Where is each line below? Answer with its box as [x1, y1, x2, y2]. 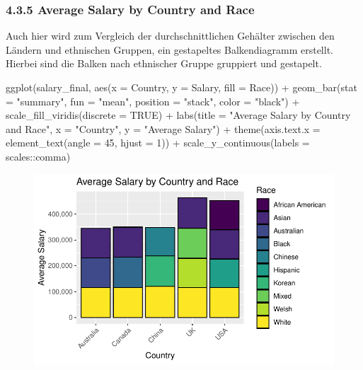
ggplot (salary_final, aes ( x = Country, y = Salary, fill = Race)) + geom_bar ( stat [6, 80, 357, 94]
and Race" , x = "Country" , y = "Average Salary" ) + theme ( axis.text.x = [6, 121, 321, 136]
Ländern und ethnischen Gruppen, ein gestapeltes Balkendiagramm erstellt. [6, 42, 333, 57]
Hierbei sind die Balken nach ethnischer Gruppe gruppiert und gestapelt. [6, 56, 322, 71]
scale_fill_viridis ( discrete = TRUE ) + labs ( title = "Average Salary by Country [6, 108, 351, 122]
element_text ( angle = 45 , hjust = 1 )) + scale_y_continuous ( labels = [6, 135, 310, 150]
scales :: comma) [6, 149, 71, 163]
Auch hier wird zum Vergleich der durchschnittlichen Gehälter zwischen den [6, 28, 335, 43]
